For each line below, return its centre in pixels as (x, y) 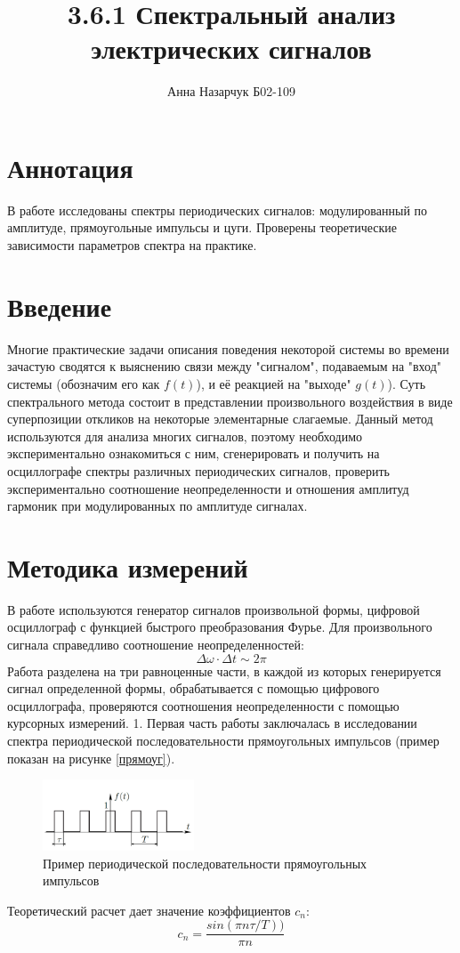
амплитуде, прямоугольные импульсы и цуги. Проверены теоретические (202, 227)
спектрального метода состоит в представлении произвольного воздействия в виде (230, 401)
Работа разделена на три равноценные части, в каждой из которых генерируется (224, 670)
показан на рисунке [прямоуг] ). (91, 758)
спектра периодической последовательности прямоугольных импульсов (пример (223, 740)
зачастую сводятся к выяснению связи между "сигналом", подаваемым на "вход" (225, 366)
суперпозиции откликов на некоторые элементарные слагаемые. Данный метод (220, 419)
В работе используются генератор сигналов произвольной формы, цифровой (214, 609)
